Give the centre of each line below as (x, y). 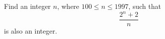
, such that (145, 6)
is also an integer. (31, 31)
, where (68, 6)
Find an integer (27, 6)
